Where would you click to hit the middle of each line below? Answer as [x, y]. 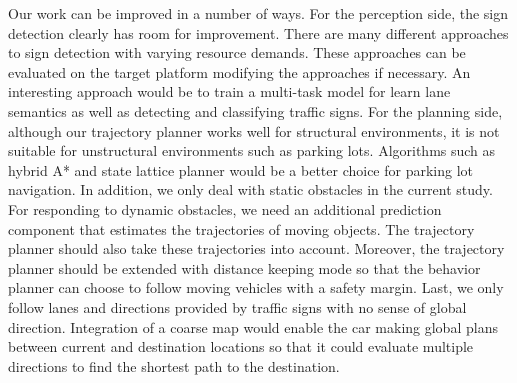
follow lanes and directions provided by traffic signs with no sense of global [237, 306]
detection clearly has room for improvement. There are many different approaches [258, 32]
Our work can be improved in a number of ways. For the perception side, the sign [258, 13]
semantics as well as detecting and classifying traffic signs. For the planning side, [255, 110]
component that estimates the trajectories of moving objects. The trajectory [241, 228]
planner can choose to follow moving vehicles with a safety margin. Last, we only [256, 287]
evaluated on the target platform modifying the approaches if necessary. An [239, 71]
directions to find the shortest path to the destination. [174, 365]
